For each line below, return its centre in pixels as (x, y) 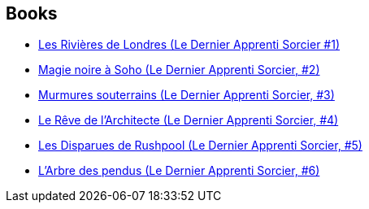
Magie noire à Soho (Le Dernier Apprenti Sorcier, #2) (179, 70)
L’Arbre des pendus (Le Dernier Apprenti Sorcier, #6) (179, 171)
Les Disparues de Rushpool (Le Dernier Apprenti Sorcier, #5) (200, 146)
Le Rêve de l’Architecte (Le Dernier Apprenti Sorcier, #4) (189, 120)
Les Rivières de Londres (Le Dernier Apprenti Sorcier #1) (189, 45)
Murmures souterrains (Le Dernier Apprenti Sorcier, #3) (187, 95)
